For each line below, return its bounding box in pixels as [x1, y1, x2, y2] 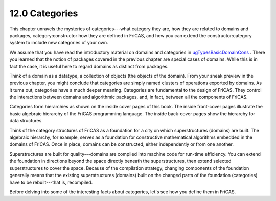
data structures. [9, 118, 43, 124]
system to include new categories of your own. [9, 40, 108, 46]
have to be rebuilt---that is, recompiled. [9, 179, 93, 186]
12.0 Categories [9, 8, 78, 19]
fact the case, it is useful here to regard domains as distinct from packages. [9, 63, 169, 69]
